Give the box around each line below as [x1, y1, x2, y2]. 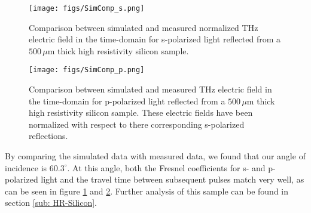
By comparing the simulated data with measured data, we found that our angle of [5, 150, 306, 162]
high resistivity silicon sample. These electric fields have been [29, 106, 253, 119]
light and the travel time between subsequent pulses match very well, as [41, 173, 304, 186]
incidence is [5, 161, 47, 174]
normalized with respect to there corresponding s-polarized [29, 118, 245, 130]
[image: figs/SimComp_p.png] [29, 66, 145, 75]
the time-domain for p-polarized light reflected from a [29, 94, 225, 107]
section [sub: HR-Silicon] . [5, 196, 97, 209]
